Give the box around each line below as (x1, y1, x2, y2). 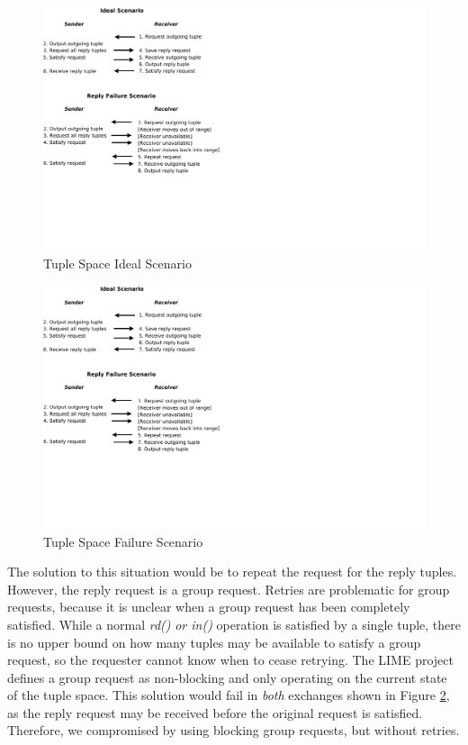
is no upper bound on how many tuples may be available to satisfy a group (7, 632, 421, 651)
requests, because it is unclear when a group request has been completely (7, 597, 410, 616)
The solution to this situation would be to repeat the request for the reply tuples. (7, 562, 457, 581)
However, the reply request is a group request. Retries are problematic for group (7, 579, 450, 598)
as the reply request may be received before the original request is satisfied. (7, 703, 423, 722)
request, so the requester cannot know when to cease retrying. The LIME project (7, 650, 454, 669)
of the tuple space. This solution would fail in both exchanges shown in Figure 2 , (7, 686, 450, 704)
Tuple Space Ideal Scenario (43, 253, 192, 272)
